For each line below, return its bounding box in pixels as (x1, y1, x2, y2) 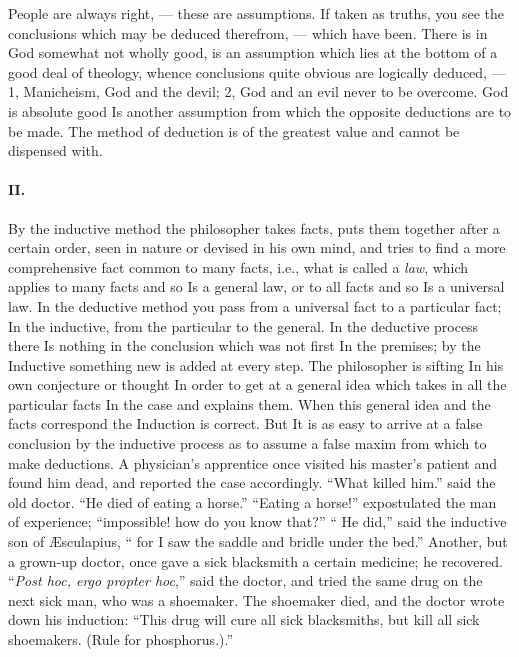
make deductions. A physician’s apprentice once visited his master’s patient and (8, 452, 498, 473)
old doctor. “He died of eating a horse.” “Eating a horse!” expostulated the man (8, 491, 497, 512)
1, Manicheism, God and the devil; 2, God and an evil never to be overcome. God (8, 81, 509, 102)
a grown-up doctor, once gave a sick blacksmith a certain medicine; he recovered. (8, 550, 503, 571)
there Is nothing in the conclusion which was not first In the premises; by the (8, 335, 481, 356)
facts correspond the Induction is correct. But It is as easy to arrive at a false (8, 413, 483, 434)
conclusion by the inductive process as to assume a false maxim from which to (8, 433, 487, 454)
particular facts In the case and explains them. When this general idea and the (8, 393, 491, 414)
